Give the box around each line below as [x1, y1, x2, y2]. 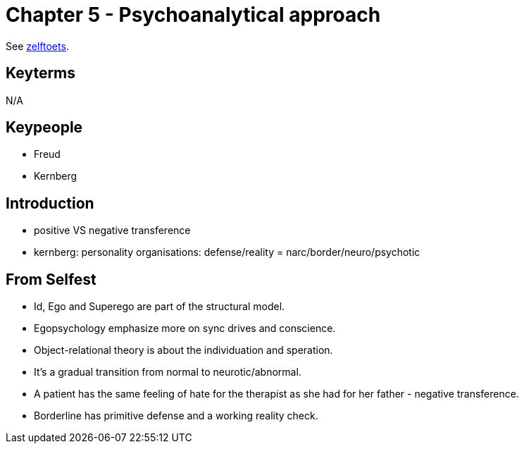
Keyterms [6, 64, 76, 82]
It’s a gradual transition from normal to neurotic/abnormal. [34, 366, 301, 379]
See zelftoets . [6, 39, 69, 52]
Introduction [6, 194, 94, 212]
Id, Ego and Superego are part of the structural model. [34, 300, 285, 313]
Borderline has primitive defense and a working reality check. [34, 410, 318, 422]
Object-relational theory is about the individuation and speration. [34, 344, 333, 357]
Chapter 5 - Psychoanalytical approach [6, 3, 381, 27]
